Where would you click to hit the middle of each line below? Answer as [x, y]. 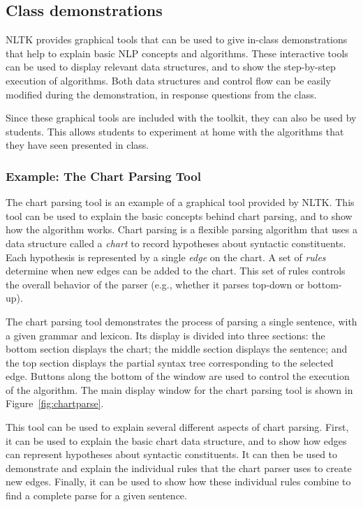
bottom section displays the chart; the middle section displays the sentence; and [177, 349]
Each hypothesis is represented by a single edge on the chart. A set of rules [166, 257]
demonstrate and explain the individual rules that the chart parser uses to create [179, 468]
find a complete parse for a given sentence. [96, 495]
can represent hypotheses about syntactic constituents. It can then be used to [172, 454]
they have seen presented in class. [77, 145]
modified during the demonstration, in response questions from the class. [161, 94]
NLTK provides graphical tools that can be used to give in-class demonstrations [177, 39]
